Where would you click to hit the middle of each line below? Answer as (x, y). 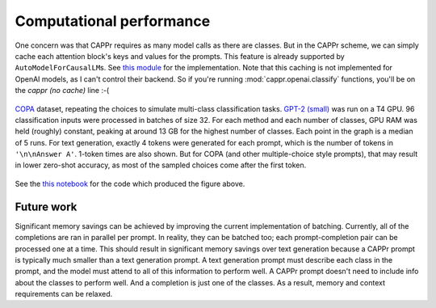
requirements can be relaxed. (64, 294)
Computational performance (113, 21)
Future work (46, 207)
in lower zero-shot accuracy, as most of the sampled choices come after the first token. (161, 165)
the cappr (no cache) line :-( (62, 91)
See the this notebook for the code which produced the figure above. (130, 184)
